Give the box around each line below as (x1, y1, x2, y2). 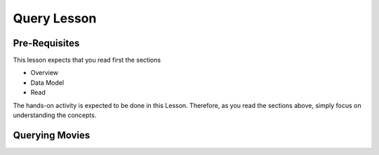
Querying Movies (13, 129, 91, 141)
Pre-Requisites (13, 37, 80, 49)
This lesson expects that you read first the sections (13, 56, 161, 65)
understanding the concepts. (13, 111, 97, 119)
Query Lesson (13, 11, 97, 26)
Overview (30, 69, 59, 77)
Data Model (30, 78, 65, 87)
